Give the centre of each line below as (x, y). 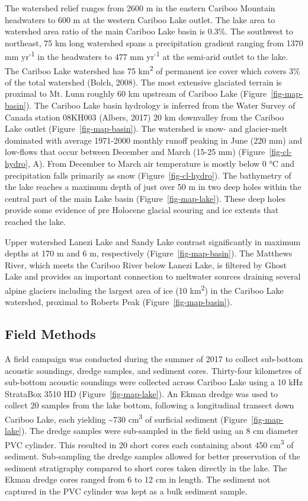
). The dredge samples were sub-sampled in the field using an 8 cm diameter (160, 431)
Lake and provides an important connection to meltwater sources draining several (153, 276)
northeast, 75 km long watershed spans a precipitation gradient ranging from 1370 (154, 42)
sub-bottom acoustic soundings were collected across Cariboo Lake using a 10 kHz (154, 382)
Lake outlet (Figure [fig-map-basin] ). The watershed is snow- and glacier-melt (146, 129)
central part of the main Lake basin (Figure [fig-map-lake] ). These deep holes (145, 198)
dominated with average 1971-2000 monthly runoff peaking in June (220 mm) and (153, 140)
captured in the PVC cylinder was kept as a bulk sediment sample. (126, 491)
